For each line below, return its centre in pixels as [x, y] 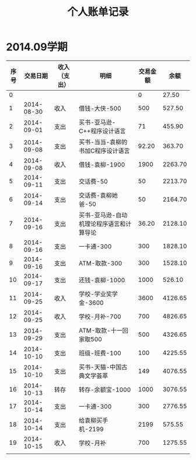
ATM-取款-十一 [100, 330]
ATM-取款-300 [100, 263]
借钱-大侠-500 [100, 108]
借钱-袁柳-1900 [102, 164]
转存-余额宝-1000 [105, 389]
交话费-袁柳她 [98, 195]
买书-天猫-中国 [100, 367]
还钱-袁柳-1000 [102, 280]
